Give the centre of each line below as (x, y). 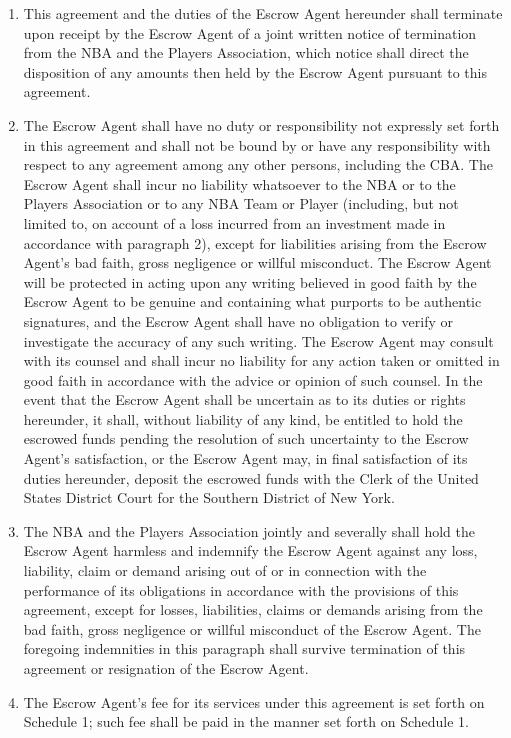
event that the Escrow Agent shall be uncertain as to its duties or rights (244, 399)
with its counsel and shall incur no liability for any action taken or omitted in (261, 360)
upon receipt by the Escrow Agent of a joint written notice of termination (250, 32)
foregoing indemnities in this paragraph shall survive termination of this (244, 648)
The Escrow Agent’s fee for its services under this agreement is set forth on (254, 701)
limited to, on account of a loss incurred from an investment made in (234, 222)
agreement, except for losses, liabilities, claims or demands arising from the (253, 609)
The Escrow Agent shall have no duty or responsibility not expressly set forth (261, 124)
